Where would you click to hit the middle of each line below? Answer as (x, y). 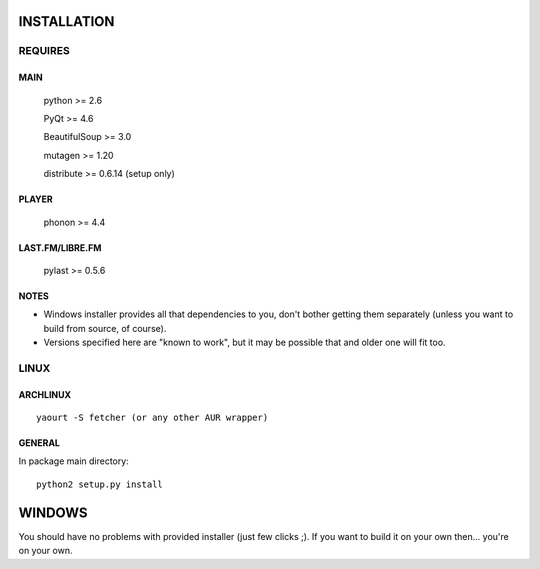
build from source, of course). (105, 328)
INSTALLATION (66, 21)
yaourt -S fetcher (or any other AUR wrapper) (152, 418)
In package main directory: (73, 461)
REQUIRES (44, 51)
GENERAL (39, 443)
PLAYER (36, 199)
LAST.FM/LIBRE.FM (60, 247)
